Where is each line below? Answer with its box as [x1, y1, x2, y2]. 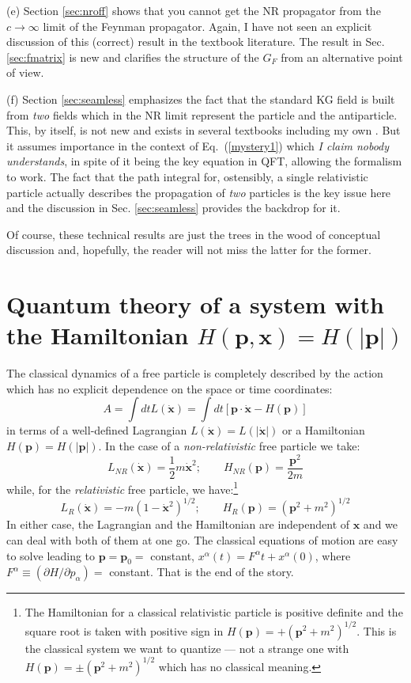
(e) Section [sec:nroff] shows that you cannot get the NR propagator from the [6, 2, 381, 18]
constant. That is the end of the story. [109, 563, 294, 580]
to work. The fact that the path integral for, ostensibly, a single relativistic [6, 168, 368, 184]
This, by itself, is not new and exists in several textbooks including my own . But [6, 122, 401, 138]
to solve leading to [6, 547, 96, 563]
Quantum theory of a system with [6, 288, 384, 321]
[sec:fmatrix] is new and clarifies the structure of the [6, 48, 259, 65]
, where [315, 547, 351, 563]
